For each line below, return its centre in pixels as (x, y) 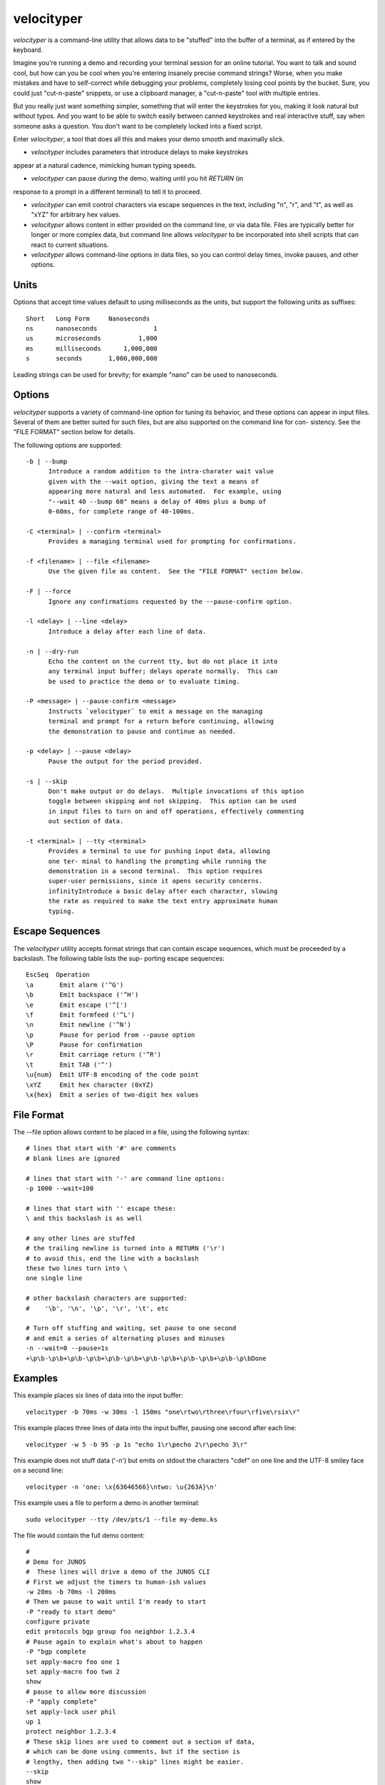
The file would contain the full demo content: (79, 1535)
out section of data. (86, 821)
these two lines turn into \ (77, 1268)
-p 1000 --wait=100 (60, 1188)
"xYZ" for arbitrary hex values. (76, 215)
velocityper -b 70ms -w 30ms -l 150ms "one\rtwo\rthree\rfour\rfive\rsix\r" (163, 1412)
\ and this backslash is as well (84, 1218)
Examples (36, 1378)
